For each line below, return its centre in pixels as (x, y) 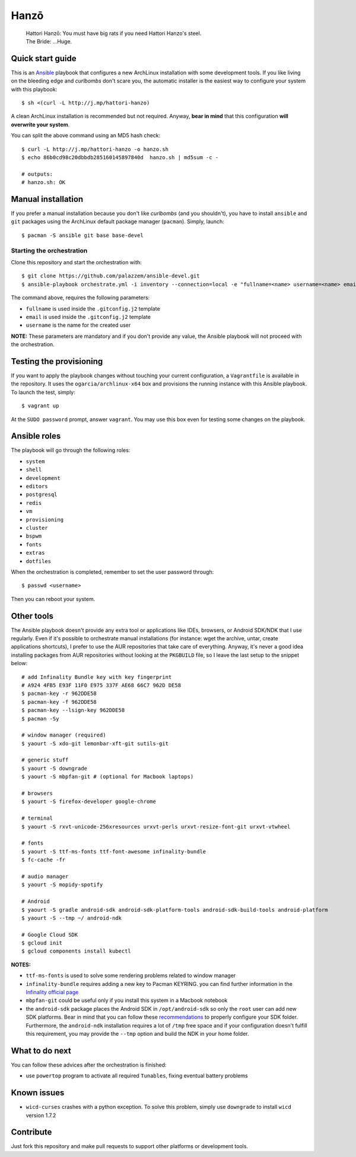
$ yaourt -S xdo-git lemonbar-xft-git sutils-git (95, 743)
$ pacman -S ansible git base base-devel (82, 235)
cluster (37, 528)
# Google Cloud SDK (50, 935)
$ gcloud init (42, 943)
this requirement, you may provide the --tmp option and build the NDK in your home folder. (137, 1033)
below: (19, 663)
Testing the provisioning (57, 361)
